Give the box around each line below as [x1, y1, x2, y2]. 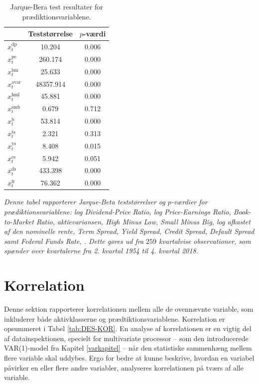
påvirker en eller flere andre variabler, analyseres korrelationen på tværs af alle [4, 362, 244, 373]
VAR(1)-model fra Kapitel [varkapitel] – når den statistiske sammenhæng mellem [4, 343, 252, 353]
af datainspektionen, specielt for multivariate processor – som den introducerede [4, 333, 249, 343]
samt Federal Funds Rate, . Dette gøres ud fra [4, 235, 144, 246]
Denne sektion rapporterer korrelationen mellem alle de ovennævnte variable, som [4, 304, 254, 314]
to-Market [4, 216, 34, 226]
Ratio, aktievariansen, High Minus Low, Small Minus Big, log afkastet [36, 216, 251, 226]
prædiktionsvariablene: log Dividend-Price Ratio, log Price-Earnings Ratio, [4, 206, 231, 216]
